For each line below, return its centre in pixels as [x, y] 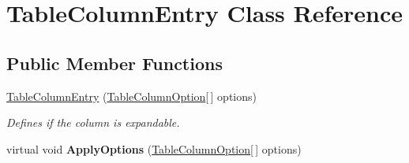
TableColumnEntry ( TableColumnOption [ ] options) [131, 96]
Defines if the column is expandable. [93, 122]
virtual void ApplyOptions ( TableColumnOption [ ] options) [154, 148]
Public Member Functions [114, 63]
